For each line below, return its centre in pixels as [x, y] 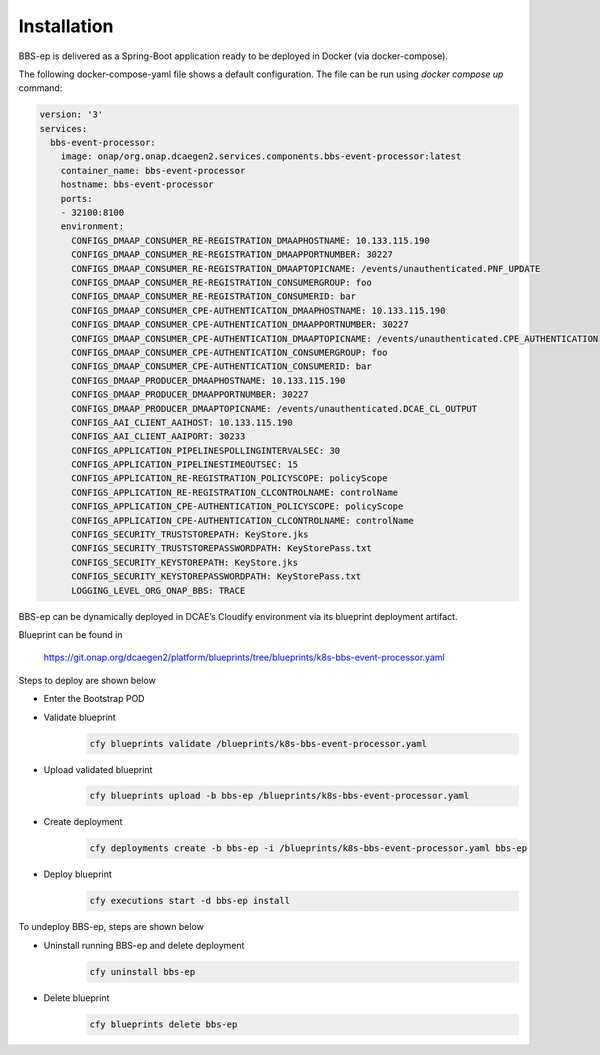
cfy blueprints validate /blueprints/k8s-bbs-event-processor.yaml [258, 743]
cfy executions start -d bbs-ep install [189, 901]
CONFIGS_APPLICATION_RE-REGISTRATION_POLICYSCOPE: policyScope [229, 478]
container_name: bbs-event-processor [153, 170]
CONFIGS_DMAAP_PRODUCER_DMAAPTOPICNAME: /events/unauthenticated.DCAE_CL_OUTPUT [274, 408]
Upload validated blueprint [98, 769]
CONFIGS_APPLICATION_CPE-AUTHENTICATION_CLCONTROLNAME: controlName [243, 520]
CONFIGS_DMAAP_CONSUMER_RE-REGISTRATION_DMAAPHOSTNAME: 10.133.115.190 [250, 240]
